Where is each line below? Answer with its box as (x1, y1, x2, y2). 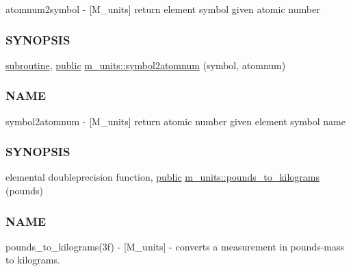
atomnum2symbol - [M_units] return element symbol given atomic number (5, 2, 320, 16)
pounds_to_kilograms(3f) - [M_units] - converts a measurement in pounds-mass (5, 239, 345, 253)
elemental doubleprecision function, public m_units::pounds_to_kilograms (5, 170, 320, 184)
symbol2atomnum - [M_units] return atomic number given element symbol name (5, 114, 346, 128)
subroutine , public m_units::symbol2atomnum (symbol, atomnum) (5, 57, 286, 72)
